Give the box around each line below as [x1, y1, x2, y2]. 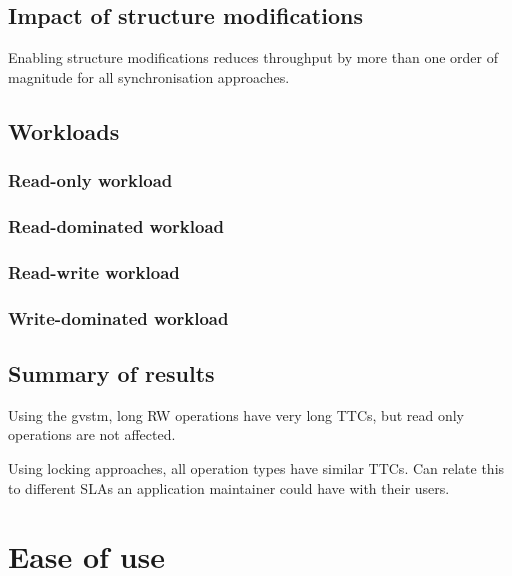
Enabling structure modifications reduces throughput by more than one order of [8, 47, 498, 68]
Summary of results [8, 357, 215, 388]
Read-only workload [8, 168, 173, 193]
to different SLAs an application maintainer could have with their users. [8, 477, 450, 498]
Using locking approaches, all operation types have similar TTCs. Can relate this [8, 457, 505, 478]
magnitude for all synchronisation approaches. [8, 66, 290, 87]
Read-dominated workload [8, 213, 224, 238]
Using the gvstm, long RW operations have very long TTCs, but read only [8, 404, 465, 425]
